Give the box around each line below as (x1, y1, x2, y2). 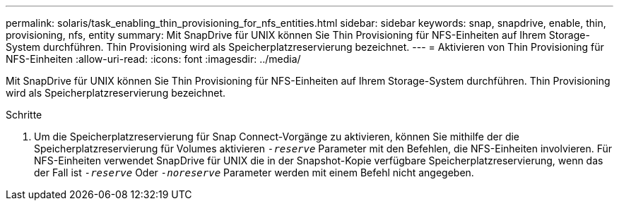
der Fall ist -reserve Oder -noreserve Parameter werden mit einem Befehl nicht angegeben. (34, 166, 474, 178)
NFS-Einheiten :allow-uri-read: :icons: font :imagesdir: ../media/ (6, 53, 301, 65)
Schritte (6, 109, 42, 121)
